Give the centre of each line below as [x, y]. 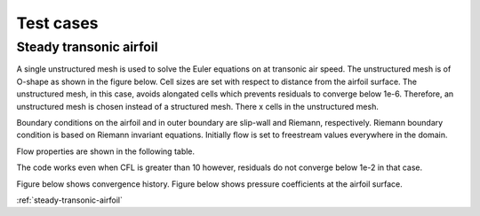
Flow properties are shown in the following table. [106, 151]
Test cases [57, 23]
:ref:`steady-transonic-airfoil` [70, 200]
